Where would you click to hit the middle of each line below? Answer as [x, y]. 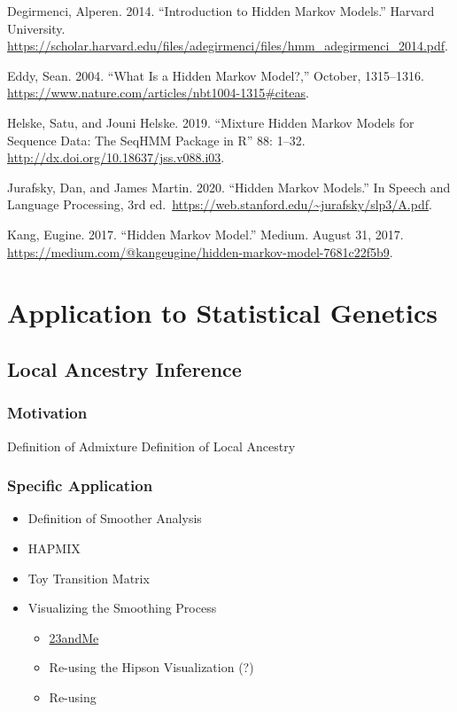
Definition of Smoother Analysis [115, 518]
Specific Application [80, 485]
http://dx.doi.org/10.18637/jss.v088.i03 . [116, 157]
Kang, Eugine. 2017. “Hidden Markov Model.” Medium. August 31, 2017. [205, 234]
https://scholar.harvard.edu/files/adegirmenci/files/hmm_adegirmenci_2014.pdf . [228, 46]
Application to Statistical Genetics [222, 313]
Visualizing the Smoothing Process [122, 608]
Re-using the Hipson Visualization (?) [151, 667]
